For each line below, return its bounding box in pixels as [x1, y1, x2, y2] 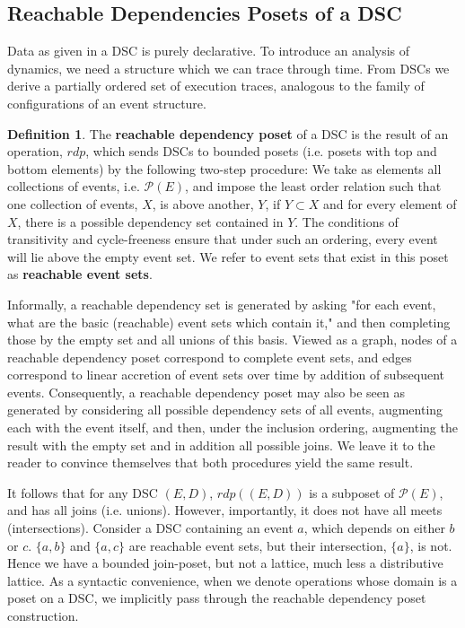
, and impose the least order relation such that [185, 177, 442, 196]
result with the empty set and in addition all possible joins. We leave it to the [7, 435, 435, 454]
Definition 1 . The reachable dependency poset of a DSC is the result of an [7, 124, 449, 143]
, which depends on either [303, 519, 445, 537]
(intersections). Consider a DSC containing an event [7, 519, 294, 537]
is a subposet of [309, 483, 395, 502]
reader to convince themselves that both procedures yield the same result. [7, 453, 414, 472]
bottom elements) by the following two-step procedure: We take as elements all [7, 159, 442, 178]
